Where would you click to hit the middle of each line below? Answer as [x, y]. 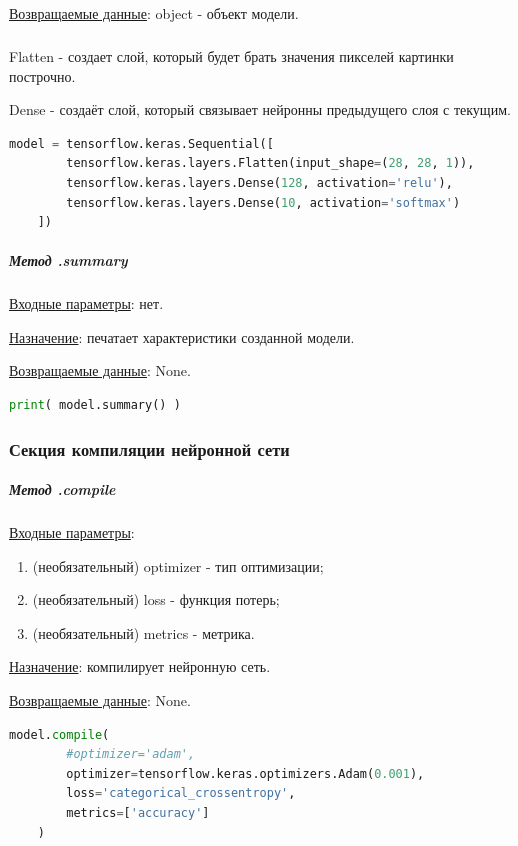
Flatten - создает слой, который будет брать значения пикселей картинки [231, 55]
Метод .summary [68, 260]
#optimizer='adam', [131, 754]
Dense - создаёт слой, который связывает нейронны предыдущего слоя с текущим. [260, 109]
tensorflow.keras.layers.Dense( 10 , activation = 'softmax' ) [263, 202]
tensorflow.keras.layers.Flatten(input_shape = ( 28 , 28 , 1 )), [270, 163]
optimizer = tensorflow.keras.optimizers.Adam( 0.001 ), [245, 773]
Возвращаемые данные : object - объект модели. [154, 13]
